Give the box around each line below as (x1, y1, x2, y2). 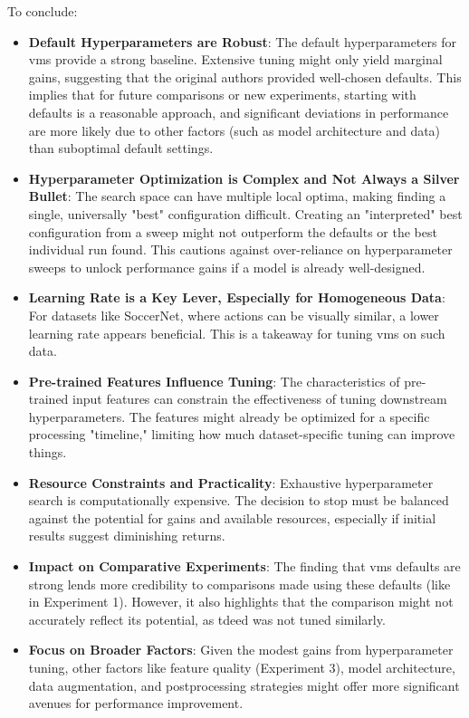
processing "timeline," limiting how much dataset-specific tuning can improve (28, 425, 455, 444)
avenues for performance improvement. (28, 694, 244, 713)
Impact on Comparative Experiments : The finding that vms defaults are (28, 557, 461, 576)
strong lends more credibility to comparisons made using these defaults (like (28, 574, 451, 593)
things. (28, 443, 67, 462)
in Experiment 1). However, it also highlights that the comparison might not (28, 592, 454, 611)
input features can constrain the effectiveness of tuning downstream (72, 389, 447, 408)
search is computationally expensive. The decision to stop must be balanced (28, 491, 449, 510)
